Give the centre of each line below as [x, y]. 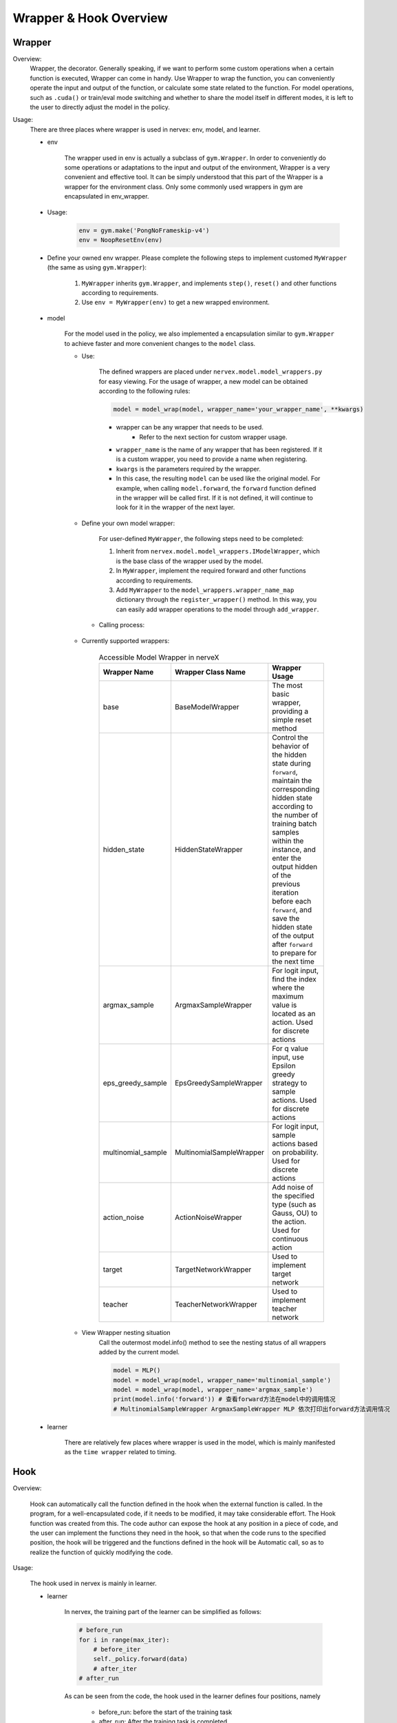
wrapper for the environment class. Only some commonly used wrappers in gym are [184, 187]
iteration [286, 893]
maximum [288, 997]
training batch [294, 824]
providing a [290, 711]
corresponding [296, 789]
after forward [292, 944]
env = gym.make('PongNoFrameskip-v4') [144, 230]
